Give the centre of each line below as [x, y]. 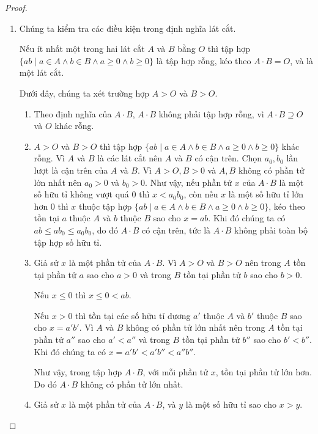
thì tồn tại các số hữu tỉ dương [133, 315]
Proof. [16, 7]
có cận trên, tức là [176, 230]
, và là [301, 60]
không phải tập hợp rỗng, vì [211, 113]
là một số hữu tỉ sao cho [231, 404]
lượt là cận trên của [71, 170]
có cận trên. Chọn [228, 158]
